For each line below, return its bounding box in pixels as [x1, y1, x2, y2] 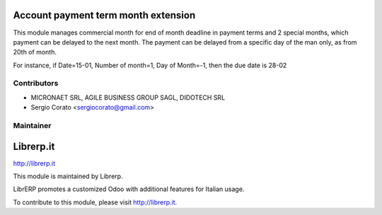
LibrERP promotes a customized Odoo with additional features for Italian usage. [13, 185, 245, 194]
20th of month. [13, 48, 57, 57]
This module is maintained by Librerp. [13, 172, 123, 180]
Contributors [13, 79, 59, 88]
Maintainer [13, 120, 52, 130]
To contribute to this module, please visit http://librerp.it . [13, 198, 178, 207]
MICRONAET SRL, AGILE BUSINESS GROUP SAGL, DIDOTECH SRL [30, 93, 226, 102]
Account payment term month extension [13, 9, 196, 21]
